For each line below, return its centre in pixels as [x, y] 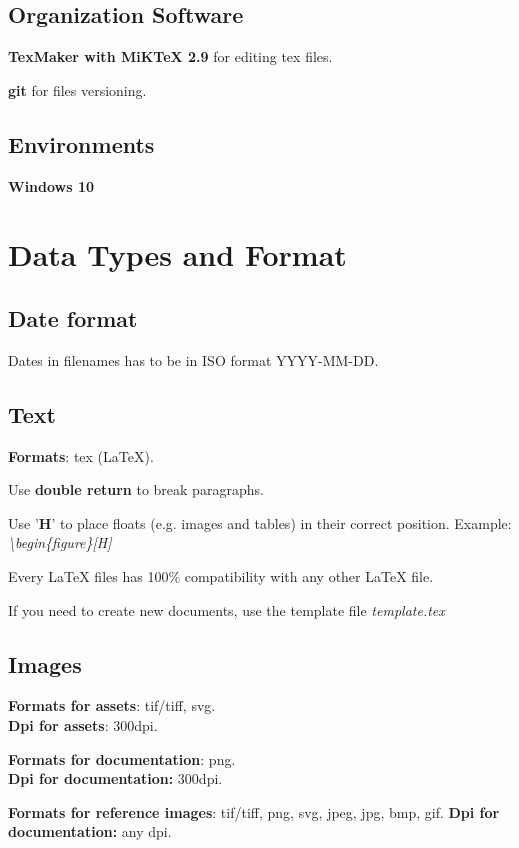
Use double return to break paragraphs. [136, 489]
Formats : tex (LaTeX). [81, 455]
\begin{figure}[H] [60, 542]
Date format [73, 317]
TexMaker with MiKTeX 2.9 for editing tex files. [170, 56]
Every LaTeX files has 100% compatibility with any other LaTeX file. [221, 575]
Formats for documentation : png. [122, 758]
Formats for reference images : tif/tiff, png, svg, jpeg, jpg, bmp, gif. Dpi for [254, 811]
